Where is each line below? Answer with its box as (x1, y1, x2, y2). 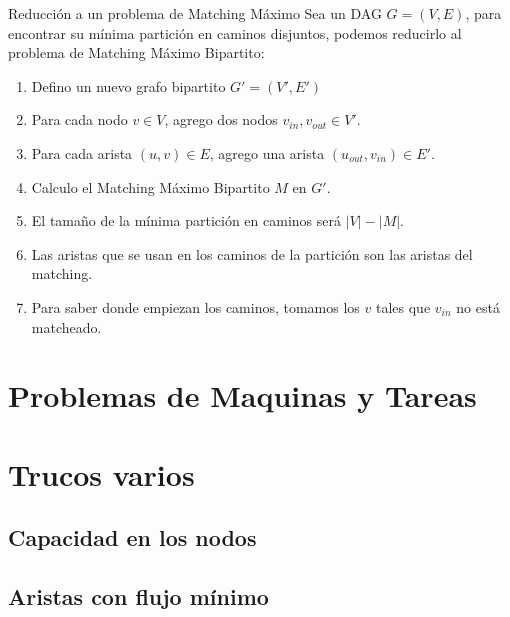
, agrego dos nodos (164, 109, 278, 130)
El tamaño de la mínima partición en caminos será (31, 210, 341, 231)
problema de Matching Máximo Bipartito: (8, 42, 265, 63)
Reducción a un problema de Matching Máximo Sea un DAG (8, 3, 382, 23)
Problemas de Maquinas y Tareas (8, 375, 477, 416)
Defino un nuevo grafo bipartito (31, 75, 226, 96)
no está (456, 296, 500, 317)
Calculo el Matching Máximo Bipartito (31, 176, 270, 197)
